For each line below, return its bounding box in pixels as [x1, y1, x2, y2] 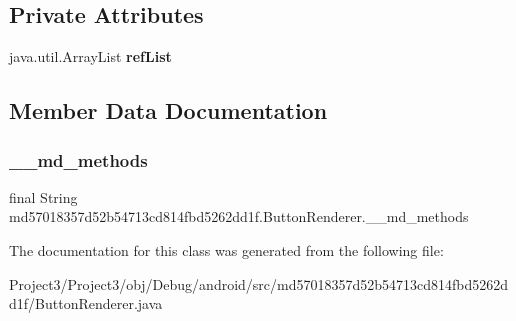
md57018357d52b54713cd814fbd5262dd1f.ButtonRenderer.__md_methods [9, 206, 469, 227]
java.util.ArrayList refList [9, 46, 172, 67]
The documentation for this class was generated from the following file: [9, 239, 444, 260]
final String [9, 186, 78, 207]
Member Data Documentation [9, 95, 328, 126]
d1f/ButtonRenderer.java [9, 293, 163, 314]
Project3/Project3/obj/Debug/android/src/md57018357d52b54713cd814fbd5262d [9, 273, 509, 294]
